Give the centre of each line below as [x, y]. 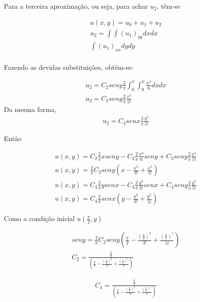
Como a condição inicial [39, 218]
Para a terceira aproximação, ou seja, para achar [76, 6]
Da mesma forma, [30, 109]
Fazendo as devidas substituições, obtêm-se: [69, 67]
